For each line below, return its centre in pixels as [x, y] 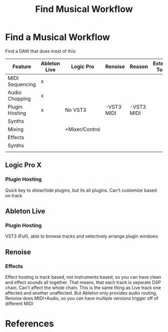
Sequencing [22, 84]
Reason [139, 66]
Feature [22, 66]
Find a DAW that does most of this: [41, 51]
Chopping [19, 98]
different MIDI [19, 304]
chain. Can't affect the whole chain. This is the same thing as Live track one [83, 288]
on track [14, 195]
